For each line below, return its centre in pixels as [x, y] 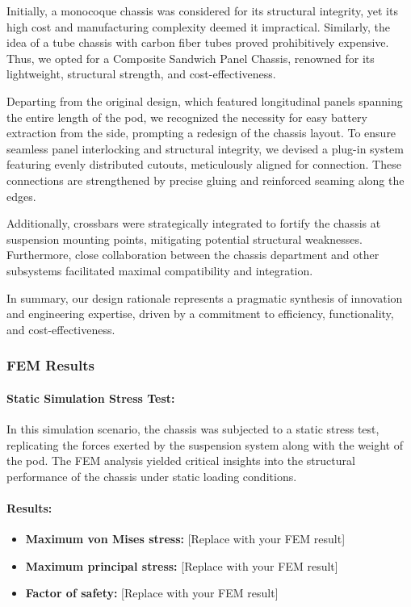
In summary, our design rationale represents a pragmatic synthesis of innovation [205, 297]
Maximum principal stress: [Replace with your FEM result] [182, 565]
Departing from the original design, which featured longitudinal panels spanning [205, 100]
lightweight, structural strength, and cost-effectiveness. [141, 74]
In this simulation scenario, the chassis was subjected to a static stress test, [193, 428]
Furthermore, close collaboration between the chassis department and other [193, 255]
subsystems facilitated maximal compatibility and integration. [160, 270]
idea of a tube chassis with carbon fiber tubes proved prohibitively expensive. [198, 42]
